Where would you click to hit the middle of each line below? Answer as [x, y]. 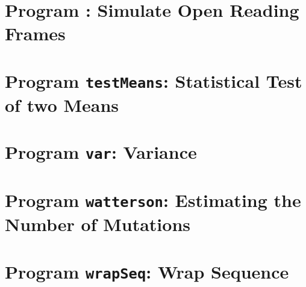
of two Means [62, 105]
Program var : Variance [101, 152]
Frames [35, 33]
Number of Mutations [98, 224]
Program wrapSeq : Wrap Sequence [147, 271]
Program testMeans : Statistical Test [154, 80]
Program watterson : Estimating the [153, 199]
